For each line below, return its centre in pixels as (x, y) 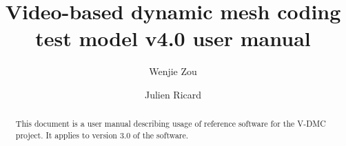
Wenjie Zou (173, 71)
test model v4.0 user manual (173, 38)
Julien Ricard (173, 94)
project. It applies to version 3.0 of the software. (102, 135)
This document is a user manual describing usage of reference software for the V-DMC (171, 124)
